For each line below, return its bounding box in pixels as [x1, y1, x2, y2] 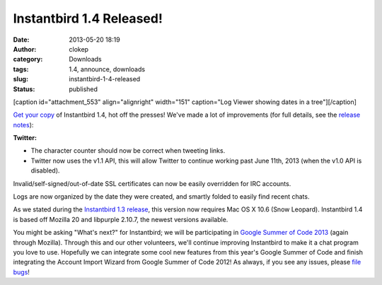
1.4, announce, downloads [69, 64, 145, 74]
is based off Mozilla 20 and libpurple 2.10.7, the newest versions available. [13, 215, 228, 223]
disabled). [30, 166, 60, 175]
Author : [13, 45, 37, 53]
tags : [13, 64, 29, 74]
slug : [13, 75, 28, 83]
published [69, 85, 98, 93]
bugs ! [13, 267, 30, 276]
